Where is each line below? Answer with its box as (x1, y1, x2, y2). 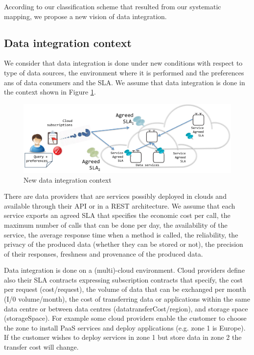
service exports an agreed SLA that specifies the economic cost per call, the (4, 210, 231, 220)
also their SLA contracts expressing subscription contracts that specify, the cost (4, 274, 243, 284)
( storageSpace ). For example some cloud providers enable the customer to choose (4, 313, 247, 323)
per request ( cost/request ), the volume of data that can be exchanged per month (4, 284, 246, 294)
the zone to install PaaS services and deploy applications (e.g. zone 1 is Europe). (4, 322, 246, 332)
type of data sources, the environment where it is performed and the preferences (4, 67, 244, 77)
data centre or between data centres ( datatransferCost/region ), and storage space (4, 303, 248, 313)
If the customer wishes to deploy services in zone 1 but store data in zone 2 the (4, 332, 242, 342)
